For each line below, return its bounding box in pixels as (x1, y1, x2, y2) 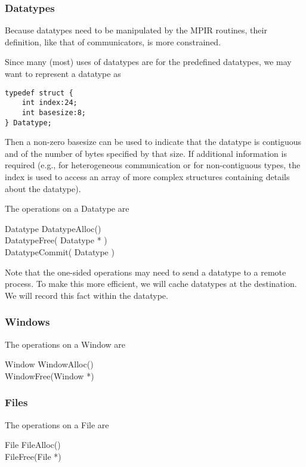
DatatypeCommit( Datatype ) (5, 245, 115, 258)
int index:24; (21, 98, 78, 107)
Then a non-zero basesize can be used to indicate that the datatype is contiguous (5, 135, 301, 148)
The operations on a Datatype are (5, 202, 129, 215)
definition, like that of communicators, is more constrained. (5, 35, 221, 48)
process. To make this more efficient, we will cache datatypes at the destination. (5, 277, 297, 290)
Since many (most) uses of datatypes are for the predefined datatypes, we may (5, 55, 292, 68)
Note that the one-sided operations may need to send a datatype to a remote (5, 265, 286, 278)
